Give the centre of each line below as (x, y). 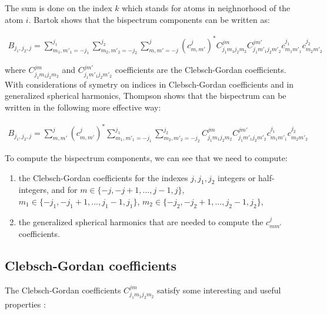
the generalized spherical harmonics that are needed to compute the (141, 221)
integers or (237, 177)
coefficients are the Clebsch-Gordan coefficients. (201, 70)
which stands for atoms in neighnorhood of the (206, 8)
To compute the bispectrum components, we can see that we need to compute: (146, 157)
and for (64, 190)
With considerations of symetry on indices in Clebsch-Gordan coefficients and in (149, 84)
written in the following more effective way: (83, 107)
